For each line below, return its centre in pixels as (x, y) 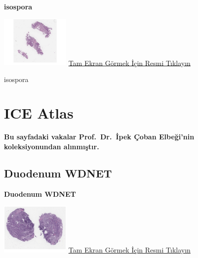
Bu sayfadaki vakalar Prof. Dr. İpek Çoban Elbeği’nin (99, 137)
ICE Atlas (39, 113)
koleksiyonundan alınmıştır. (52, 146)
